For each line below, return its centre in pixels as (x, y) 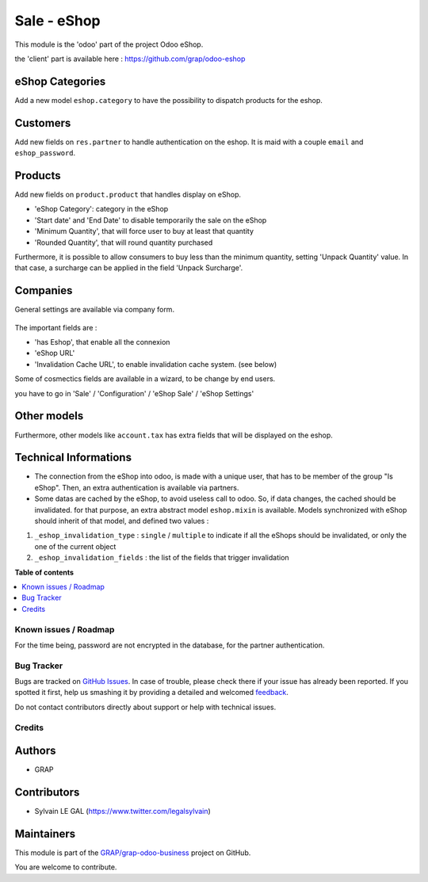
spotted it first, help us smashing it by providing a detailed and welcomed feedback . (152, 693)
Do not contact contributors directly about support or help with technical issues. (145, 707)
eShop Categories (60, 81)
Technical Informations (73, 458)
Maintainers (45, 834)
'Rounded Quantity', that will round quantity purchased (124, 242)
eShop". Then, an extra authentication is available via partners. (137, 487)
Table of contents (44, 572)
